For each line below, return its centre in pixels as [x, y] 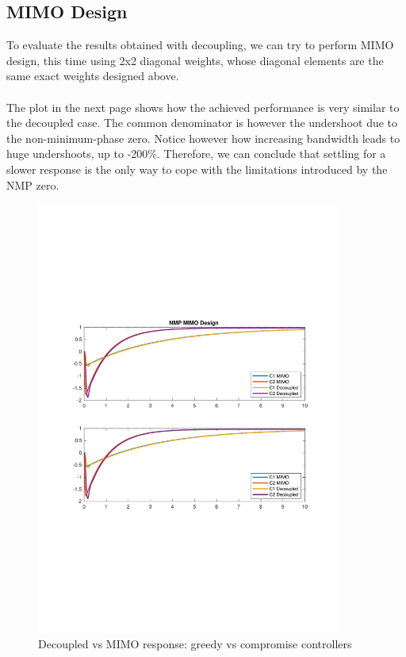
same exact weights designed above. [93, 76]
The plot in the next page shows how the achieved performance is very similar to [203, 107]
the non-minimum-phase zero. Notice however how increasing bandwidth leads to [203, 138]
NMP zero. [33, 184]
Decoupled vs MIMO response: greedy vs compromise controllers [195, 643]
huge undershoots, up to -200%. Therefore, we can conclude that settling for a [196, 154]
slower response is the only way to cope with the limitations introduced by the [197, 169]
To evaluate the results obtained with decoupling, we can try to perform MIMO [200, 45]
